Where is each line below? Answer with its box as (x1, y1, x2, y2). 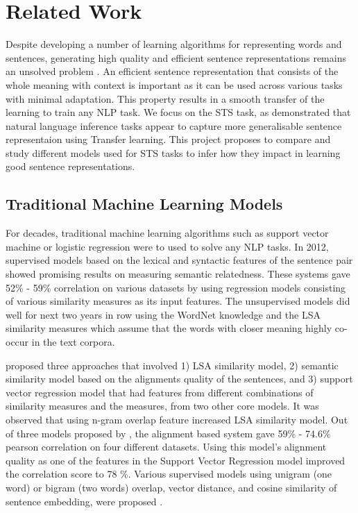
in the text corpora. (31, 335, 115, 349)
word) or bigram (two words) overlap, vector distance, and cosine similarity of (6, 480, 337, 494)
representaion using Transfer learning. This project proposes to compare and (6, 132, 331, 146)
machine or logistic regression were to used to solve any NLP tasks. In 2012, (6, 239, 329, 253)
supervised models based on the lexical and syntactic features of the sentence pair (6, 253, 353, 267)
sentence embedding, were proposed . (6, 494, 163, 508)
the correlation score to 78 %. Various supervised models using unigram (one (6, 466, 332, 481)
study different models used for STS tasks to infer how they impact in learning (6, 145, 341, 160)
